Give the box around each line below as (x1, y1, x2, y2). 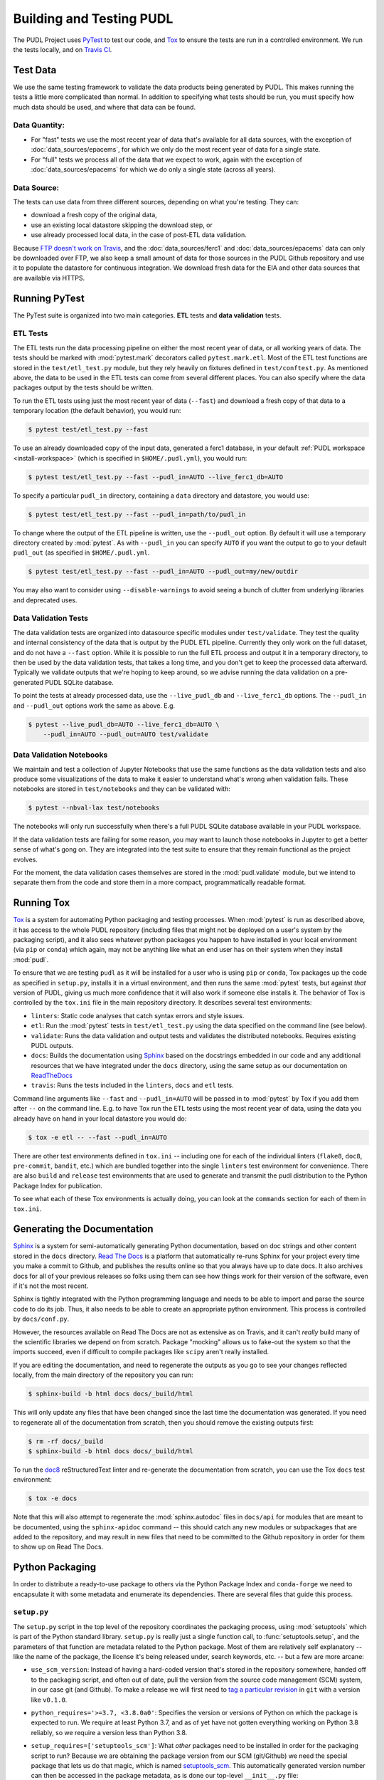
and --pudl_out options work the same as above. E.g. (13, 701, 176, 710)
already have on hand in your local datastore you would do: (13, 1114, 187, 1123)
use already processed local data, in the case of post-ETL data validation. (31, 231, 247, 239)
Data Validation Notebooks (13, 750, 108, 760)
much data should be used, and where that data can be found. (13, 103, 196, 111)
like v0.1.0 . (31, 1695, 68, 1704)
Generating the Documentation (13, 1223, 154, 1235)
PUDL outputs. (31, 1041, 74, 1049)
